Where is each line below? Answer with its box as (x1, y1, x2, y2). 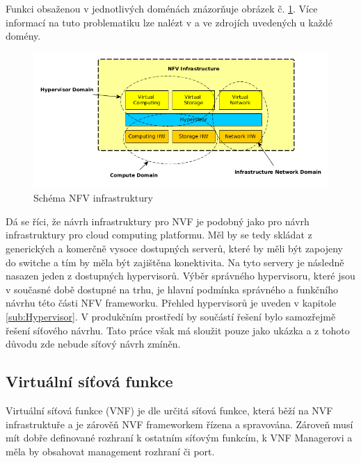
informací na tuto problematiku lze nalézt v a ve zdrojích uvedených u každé (6, 15, 332, 29)
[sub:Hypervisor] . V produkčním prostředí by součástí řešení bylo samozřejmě (6, 309, 336, 324)
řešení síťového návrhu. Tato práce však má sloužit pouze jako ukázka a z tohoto (6, 323, 350, 337)
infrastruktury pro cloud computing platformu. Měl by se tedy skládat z (6, 227, 312, 242)
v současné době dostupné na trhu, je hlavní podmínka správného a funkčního (6, 282, 339, 296)
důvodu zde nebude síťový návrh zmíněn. (6, 336, 181, 351)
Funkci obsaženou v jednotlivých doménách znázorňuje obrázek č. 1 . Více (6, 1, 318, 15)
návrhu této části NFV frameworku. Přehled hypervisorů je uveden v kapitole (6, 295, 337, 310)
